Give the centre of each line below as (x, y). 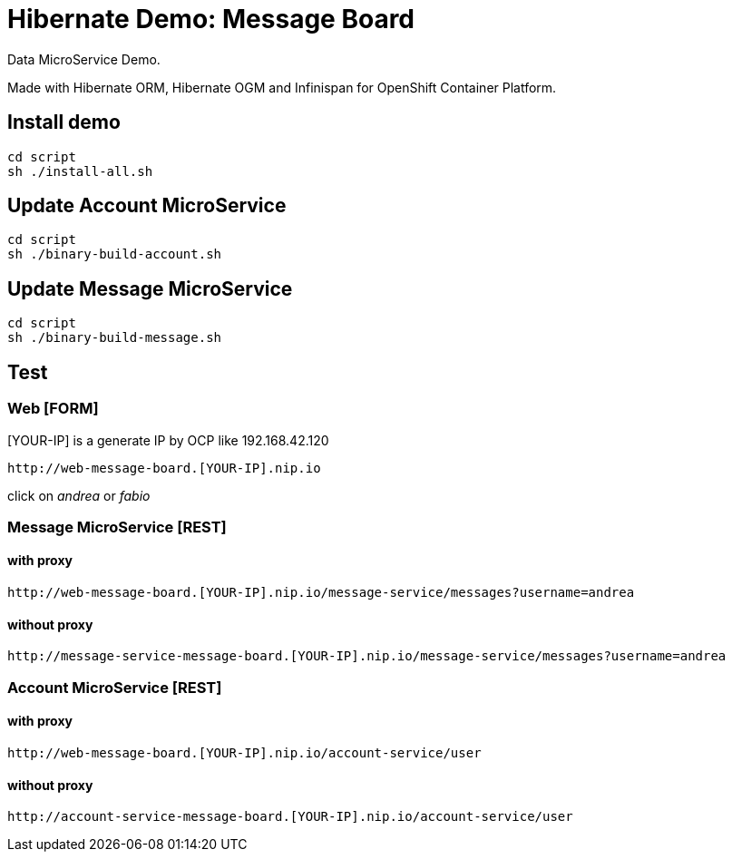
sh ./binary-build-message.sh (115, 338)
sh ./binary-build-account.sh (115, 254)
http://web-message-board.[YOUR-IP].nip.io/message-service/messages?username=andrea (321, 593)
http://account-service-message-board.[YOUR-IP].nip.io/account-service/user (290, 817)
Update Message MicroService (150, 288)
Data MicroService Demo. (84, 59)
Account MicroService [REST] (115, 687)
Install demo (64, 122)
